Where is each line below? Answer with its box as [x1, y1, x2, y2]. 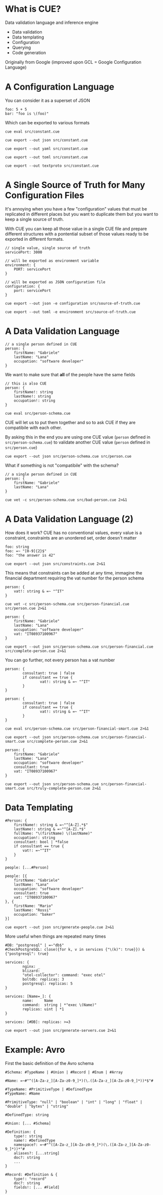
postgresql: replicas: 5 [22, 981, 73, 986]
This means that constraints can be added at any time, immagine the [5, 570, 143, 576]
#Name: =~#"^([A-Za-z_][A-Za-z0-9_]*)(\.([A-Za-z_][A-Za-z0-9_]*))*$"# [5, 1078, 153, 1083]
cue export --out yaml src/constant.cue [5, 146, 89, 151]
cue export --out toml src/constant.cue [5, 154, 89, 159]
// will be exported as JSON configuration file [5, 279, 106, 285]
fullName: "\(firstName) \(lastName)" [14, 831, 92, 836]
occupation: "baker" [14, 912, 55, 917]
